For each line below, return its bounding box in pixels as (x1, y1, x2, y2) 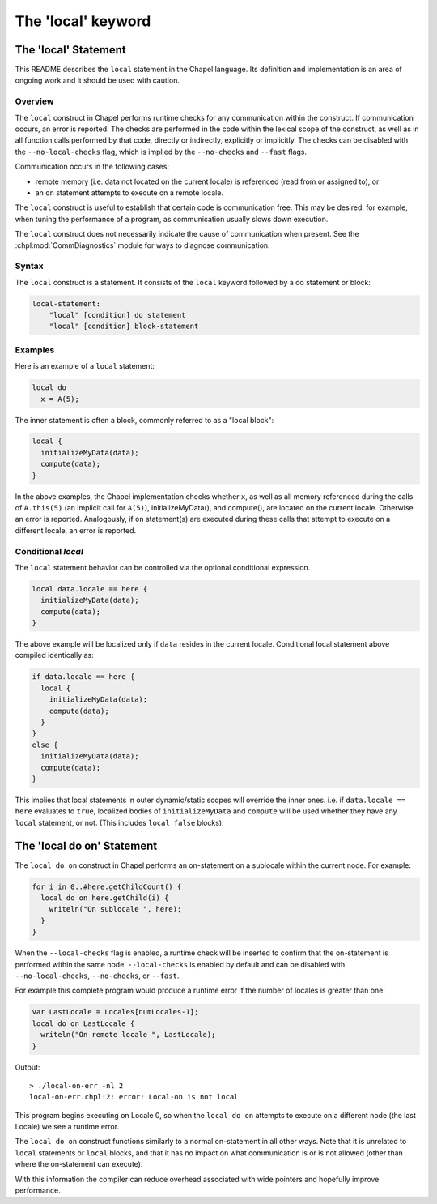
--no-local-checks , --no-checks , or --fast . (15, 971, 180, 980)
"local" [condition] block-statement (49, 322, 199, 331)
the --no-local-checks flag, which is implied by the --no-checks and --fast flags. (15, 147, 308, 156)
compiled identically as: (15, 651, 94, 660)
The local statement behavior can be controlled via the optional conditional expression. (15, 562, 311, 572)
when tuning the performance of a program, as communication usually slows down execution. (15, 214, 329, 224)
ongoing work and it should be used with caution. (15, 75, 180, 85)
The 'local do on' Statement (15, 839, 158, 852)
